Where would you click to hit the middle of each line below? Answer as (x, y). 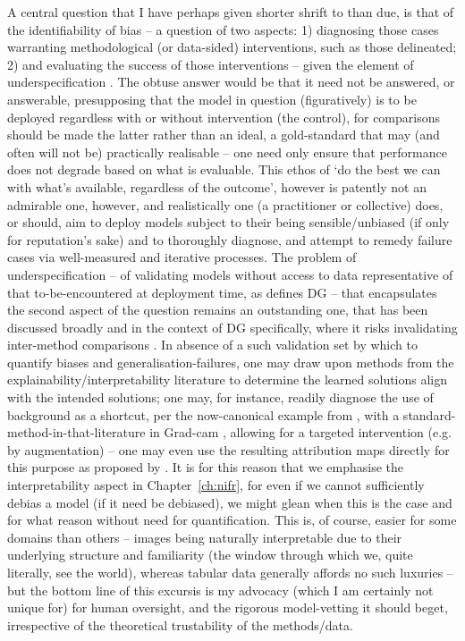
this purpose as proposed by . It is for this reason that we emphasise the (205, 467)
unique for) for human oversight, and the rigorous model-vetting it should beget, (228, 607)
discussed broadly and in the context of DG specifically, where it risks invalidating (232, 327)
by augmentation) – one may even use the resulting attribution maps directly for (228, 449)
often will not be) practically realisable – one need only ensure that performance (227, 152)
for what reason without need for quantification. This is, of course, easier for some (232, 520)
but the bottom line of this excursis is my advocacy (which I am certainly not (220, 590)
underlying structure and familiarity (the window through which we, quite (210, 555)
